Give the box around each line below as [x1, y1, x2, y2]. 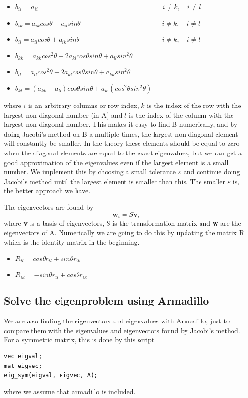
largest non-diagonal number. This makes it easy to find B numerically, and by [4, 119, 238, 129]
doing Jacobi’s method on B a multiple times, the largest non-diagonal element [4, 128, 238, 138]
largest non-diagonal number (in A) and [4, 109, 123, 120]
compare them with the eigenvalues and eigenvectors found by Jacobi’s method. [4, 325, 240, 335]
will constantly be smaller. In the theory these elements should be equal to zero [4, 138, 240, 148]
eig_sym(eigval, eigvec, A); [4, 372, 98, 379]
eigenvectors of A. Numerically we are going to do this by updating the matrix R [4, 227, 244, 237]
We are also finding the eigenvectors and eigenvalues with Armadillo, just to [4, 316, 230, 326]
